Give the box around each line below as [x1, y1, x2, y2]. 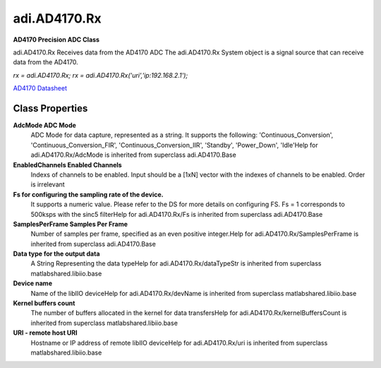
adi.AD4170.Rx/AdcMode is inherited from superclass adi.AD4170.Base [30, 150, 236, 159]
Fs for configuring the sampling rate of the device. [13, 190, 164, 198]
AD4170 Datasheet [13, 84, 67, 93]
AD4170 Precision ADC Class [13, 35, 100, 44]
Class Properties [13, 102, 88, 114]
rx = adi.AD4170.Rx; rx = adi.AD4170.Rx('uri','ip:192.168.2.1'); [13, 71, 188, 79]
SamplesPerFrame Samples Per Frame [13, 220, 128, 228]
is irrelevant [30, 180, 65, 189]
